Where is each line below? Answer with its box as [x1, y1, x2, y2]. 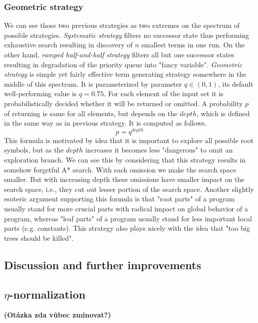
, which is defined [196, 108, 250, 118]
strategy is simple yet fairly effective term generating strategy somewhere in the [4, 69, 247, 79]
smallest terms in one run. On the [141, 39, 245, 50]
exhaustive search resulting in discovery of [4, 39, 133, 50]
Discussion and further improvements [4, 257, 202, 272]
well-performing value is [4, 88, 77, 99]
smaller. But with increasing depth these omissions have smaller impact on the [4, 174, 245, 184]
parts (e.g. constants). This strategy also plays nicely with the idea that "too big [4, 223, 250, 233]
